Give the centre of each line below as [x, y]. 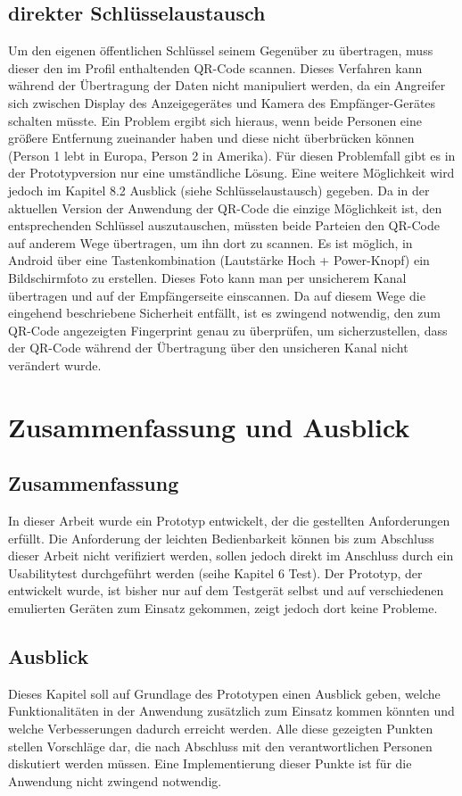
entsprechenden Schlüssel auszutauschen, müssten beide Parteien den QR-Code [224, 225]
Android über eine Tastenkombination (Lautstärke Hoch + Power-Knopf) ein [219, 260]
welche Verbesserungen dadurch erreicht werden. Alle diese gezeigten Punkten [221, 729]
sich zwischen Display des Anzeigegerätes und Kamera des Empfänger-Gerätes [222, 102]
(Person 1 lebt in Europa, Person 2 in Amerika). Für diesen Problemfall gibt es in [232, 155]
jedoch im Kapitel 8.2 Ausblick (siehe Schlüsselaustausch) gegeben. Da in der [219, 190]
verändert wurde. [55, 365]
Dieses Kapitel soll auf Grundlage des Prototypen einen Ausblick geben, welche [224, 693]
